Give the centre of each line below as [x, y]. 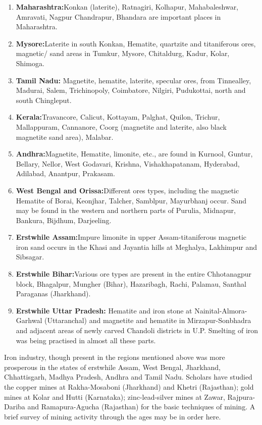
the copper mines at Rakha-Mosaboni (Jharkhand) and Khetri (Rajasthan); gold [129, 387]
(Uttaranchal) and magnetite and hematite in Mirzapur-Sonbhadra [148, 320]
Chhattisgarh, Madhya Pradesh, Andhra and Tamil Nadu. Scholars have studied [128, 377]
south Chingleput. [44, 100]
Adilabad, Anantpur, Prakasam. [65, 173]
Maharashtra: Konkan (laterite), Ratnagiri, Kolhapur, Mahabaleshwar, [127, 7]
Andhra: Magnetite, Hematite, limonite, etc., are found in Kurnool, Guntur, [134, 154]
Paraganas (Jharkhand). [53, 294]
